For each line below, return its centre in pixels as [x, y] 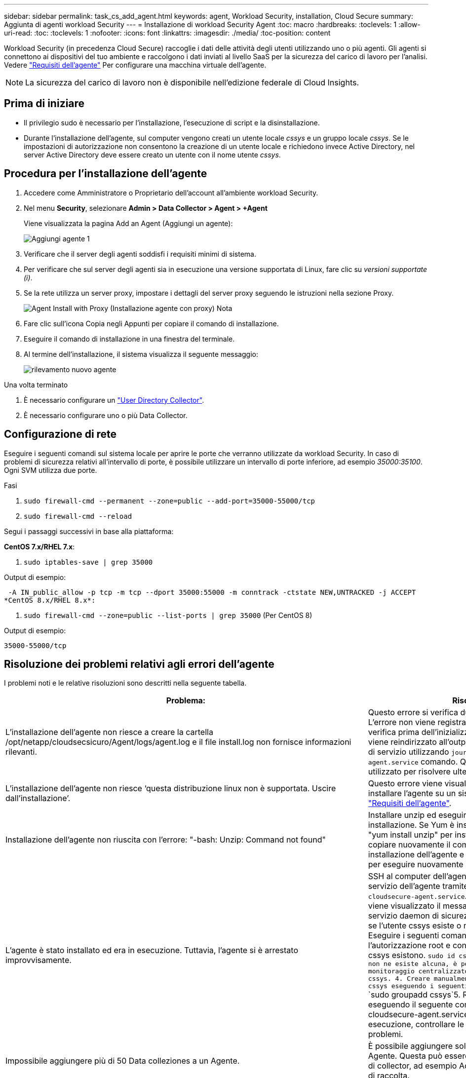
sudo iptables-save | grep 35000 [88, 562]
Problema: [186, 701]
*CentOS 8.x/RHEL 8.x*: [50, 600]
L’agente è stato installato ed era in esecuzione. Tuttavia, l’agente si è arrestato [152, 950]
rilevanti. [21, 752]
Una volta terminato [36, 385]
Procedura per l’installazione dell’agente [106, 174]
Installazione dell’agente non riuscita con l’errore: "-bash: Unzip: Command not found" [166, 840]
